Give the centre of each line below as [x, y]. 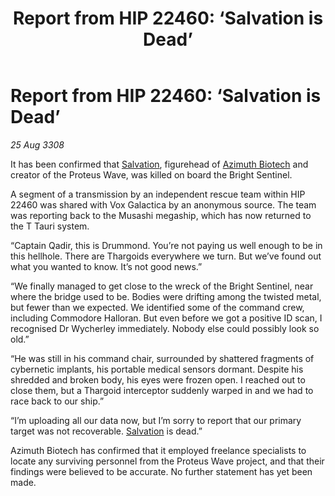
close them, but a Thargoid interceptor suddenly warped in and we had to [162, 390]
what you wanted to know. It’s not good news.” [106, 266]
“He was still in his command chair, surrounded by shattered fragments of [162, 358]
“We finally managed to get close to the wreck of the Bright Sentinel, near [162, 286]
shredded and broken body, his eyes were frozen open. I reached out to [158, 379]
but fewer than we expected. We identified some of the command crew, [157, 307]
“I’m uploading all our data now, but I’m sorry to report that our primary [156, 420]
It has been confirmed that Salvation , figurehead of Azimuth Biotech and [159, 164]
